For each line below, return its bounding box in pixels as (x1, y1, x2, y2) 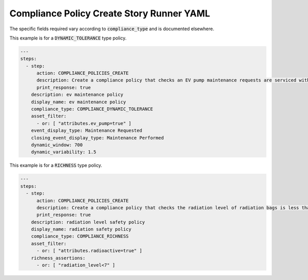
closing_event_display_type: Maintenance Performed (31, 135, 164, 141)
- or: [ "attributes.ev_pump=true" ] (36, 121, 132, 126)
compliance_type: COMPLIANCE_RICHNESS (31, 233, 129, 239)
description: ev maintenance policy (31, 92, 123, 97)
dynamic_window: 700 (31, 142, 83, 148)
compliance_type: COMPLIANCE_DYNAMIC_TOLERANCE (31, 106, 153, 112)
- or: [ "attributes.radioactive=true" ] (36, 248, 142, 254)
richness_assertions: (31, 255, 86, 261)
